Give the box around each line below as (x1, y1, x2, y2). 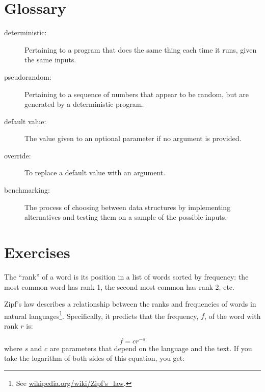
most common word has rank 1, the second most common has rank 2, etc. (4, 281, 234, 292)
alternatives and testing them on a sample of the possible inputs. (24, 212, 227, 222)
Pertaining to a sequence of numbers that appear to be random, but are (24, 88, 249, 99)
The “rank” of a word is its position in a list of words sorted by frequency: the (4, 271, 249, 282)
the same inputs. (24, 54, 76, 65)
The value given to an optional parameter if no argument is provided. (24, 133, 242, 144)
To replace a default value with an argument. (24, 167, 166, 178)
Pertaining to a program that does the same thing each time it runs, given (24, 44, 257, 55)
